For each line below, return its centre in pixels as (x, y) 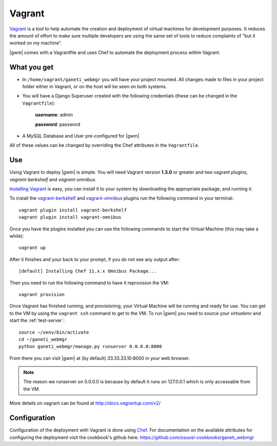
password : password (58, 124)
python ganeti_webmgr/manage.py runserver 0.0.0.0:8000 (90, 347)
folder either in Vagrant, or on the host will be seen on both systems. (95, 87)
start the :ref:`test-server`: (37, 320)
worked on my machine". (36, 43)
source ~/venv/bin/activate (54, 332)
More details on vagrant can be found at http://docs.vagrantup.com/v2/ (85, 403)
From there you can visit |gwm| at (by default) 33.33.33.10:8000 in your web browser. (100, 358)
